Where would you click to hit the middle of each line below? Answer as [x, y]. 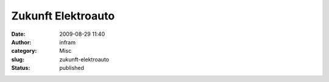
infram [68, 42]
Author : [21, 42]
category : [24, 51]
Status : [21, 68]
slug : [18, 59]
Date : [18, 34]
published [72, 68]
